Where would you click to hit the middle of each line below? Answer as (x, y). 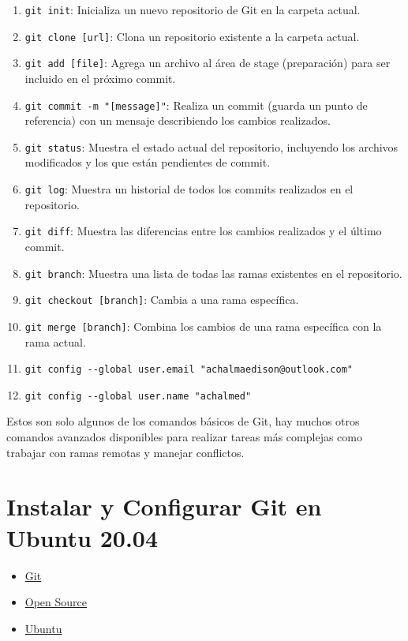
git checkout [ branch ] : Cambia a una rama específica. (162, 300)
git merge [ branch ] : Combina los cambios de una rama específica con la (203, 326)
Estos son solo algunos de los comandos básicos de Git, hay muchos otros (183, 421)
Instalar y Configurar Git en (164, 506)
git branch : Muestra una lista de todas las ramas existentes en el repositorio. (213, 273)
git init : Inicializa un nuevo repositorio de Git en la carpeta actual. (193, 9)
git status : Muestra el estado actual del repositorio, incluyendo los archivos (211, 146)
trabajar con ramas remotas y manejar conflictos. (125, 452)
